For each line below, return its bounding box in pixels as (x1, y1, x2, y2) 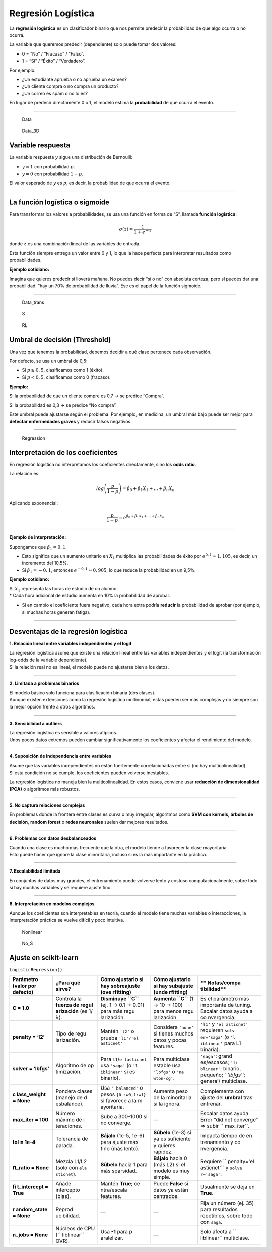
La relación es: (9, 471, 40, 477)
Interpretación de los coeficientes (9, 448, 118, 457)
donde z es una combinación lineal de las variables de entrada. (9, 241, 141, 247)
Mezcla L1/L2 (55, 1158, 87, 1165)
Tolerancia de (55, 1135, 88, 1142)
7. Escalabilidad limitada (9, 868, 61, 874)
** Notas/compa (200, 979, 241, 986)
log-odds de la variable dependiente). (9, 657, 88, 663)
